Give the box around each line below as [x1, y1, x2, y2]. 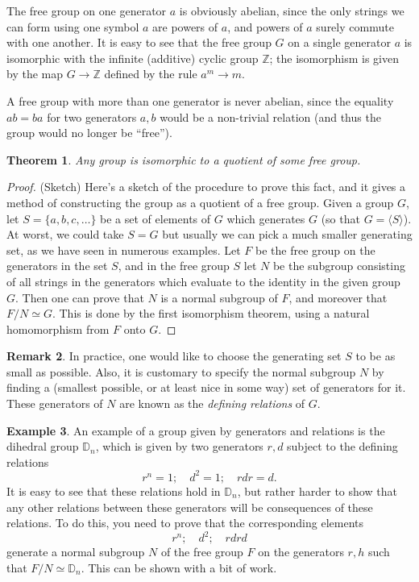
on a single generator [288, 34, 391, 51]
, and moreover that [288, 289, 388, 306]
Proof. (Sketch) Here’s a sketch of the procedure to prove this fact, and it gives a [6, 178, 406, 195]
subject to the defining [287, 438, 398, 455]
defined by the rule [104, 65, 197, 82]
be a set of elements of [100, 210, 211, 227]
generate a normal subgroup [6, 543, 145, 560]
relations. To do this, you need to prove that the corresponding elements [6, 514, 364, 531]
